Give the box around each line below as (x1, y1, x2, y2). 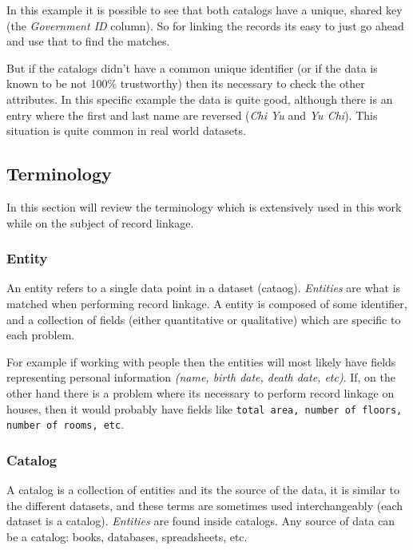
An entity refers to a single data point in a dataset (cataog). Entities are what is (6, 279, 401, 296)
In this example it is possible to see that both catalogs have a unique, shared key (6, 2, 403, 18)
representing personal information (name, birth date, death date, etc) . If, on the (6, 369, 396, 386)
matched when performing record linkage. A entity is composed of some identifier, (6, 295, 407, 311)
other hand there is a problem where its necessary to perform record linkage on (6, 384, 395, 401)
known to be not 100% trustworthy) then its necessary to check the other (6, 75, 365, 92)
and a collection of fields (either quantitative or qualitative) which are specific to (6, 311, 401, 327)
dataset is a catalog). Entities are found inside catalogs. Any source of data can (6, 512, 395, 529)
